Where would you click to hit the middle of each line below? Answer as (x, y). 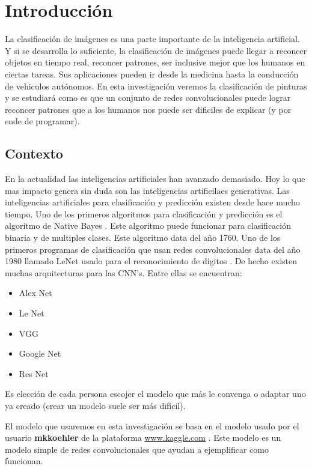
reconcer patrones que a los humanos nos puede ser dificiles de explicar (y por (148, 109)
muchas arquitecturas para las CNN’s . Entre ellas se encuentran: (124, 272)
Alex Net (35, 293)
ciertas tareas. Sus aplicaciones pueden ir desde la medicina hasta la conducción (152, 74)
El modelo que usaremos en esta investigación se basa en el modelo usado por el (152, 425)
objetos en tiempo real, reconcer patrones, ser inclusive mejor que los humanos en (155, 62)
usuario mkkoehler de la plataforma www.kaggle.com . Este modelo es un (143, 437)
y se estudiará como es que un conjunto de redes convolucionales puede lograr (148, 98)
